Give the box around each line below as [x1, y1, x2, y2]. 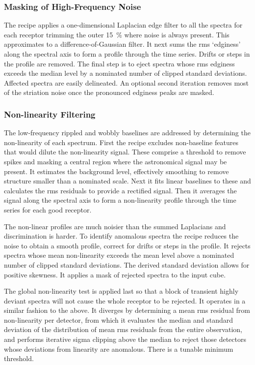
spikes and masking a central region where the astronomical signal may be [4, 156, 227, 166]
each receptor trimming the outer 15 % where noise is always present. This [4, 29, 229, 39]
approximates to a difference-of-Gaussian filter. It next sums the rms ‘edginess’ [4, 39, 241, 49]
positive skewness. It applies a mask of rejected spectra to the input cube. [4, 269, 226, 279]
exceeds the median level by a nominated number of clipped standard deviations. [4, 68, 247, 78]
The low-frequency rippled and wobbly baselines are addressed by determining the [4, 127, 251, 138]
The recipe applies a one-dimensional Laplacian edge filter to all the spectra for [4, 20, 243, 30]
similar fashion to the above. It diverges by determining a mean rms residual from [4, 305, 250, 315]
